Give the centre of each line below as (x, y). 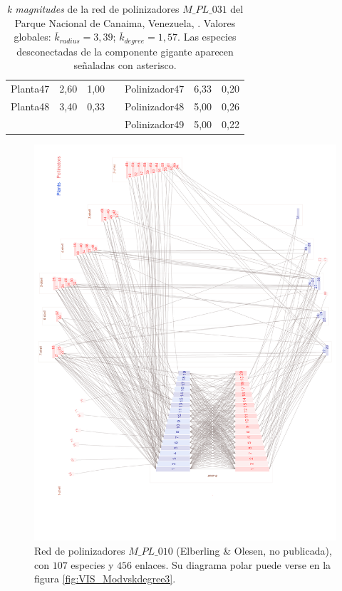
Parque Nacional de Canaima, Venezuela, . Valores (125, 22)
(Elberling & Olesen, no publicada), (254, 551)
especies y (92, 564)
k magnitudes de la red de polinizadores (93, 9)
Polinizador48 (155, 106)
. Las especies (207, 37)
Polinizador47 (155, 89)
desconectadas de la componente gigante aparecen (125, 51)
